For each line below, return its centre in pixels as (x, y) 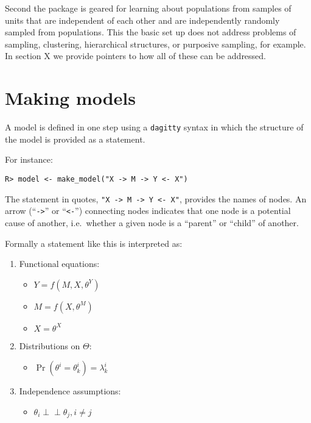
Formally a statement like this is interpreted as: (94, 243)
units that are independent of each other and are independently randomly (142, 20)
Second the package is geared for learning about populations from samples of (148, 8)
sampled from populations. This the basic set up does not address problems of (151, 32)
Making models (70, 98)
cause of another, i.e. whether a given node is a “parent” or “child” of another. (152, 222)
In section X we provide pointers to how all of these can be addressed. (136, 56)
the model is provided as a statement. (75, 139)
